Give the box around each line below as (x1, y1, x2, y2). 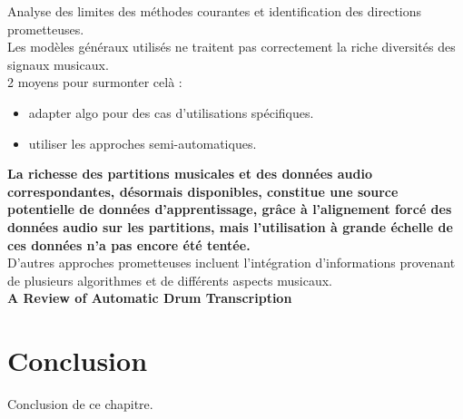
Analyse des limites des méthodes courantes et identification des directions (7, 2, 422, 20)
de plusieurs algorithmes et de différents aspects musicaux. (7, 270, 333, 289)
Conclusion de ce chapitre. (7, 395, 153, 414)
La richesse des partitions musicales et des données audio (7, 164, 372, 183)
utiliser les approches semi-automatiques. (28, 133, 257, 152)
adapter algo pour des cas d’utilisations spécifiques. (28, 102, 314, 122)
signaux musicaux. (7, 54, 109, 73)
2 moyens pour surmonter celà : (7, 73, 182, 92)
